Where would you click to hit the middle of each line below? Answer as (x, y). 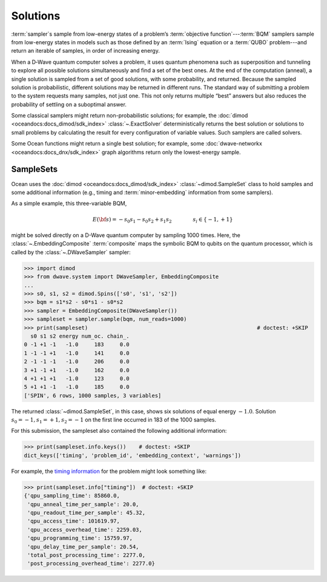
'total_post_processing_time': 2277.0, (86, 555)
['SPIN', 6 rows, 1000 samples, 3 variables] (93, 395)
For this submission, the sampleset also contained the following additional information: (119, 431)
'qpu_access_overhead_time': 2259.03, (85, 530)
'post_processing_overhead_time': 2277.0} (91, 564)
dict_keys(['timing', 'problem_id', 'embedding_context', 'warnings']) (133, 455)
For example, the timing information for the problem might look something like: (109, 471)
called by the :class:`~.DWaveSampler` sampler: (71, 252)
